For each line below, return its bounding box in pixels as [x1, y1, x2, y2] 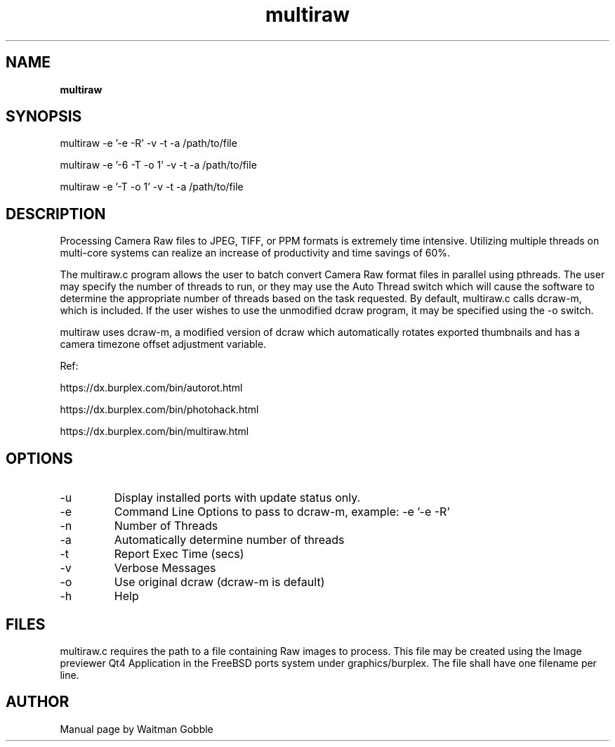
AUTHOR [6, 693, 70, 711]
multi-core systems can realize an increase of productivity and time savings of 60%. [60, 247, 451, 259]
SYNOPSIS [6, 108, 82, 126]
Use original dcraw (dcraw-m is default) [114, 575, 325, 590]
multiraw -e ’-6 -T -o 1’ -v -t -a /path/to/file [60, 159, 257, 171]
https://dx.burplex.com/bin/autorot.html [60, 382, 243, 394]
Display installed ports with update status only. [114, 491, 361, 505]
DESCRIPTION [6, 204, 106, 223]
